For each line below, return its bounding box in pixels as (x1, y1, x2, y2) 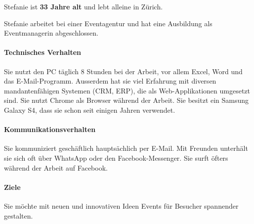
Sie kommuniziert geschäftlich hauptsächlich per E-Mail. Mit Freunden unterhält (4, 143, 248, 153)
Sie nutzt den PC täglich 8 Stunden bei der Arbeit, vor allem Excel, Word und (4, 66, 243, 76)
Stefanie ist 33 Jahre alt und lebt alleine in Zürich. (4, 1, 163, 11)
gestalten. (4, 210, 33, 221)
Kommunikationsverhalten (4, 124, 96, 134)
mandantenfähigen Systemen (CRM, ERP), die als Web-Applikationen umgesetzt (4, 85, 251, 95)
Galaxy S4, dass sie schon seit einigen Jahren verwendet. (4, 104, 175, 115)
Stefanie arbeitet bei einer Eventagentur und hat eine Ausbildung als (4, 18, 212, 28)
